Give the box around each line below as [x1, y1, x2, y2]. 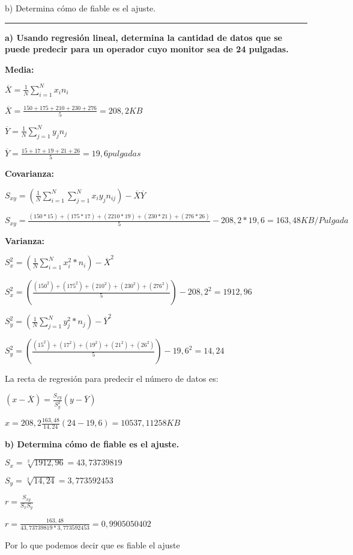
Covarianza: [5, 167, 54, 180]
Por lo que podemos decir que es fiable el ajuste [5, 538, 180, 551]
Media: [5, 63, 34, 75]
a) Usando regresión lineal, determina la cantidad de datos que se [5, 31, 282, 43]
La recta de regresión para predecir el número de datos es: [5, 372, 219, 385]
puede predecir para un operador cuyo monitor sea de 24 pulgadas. [5, 43, 289, 55]
